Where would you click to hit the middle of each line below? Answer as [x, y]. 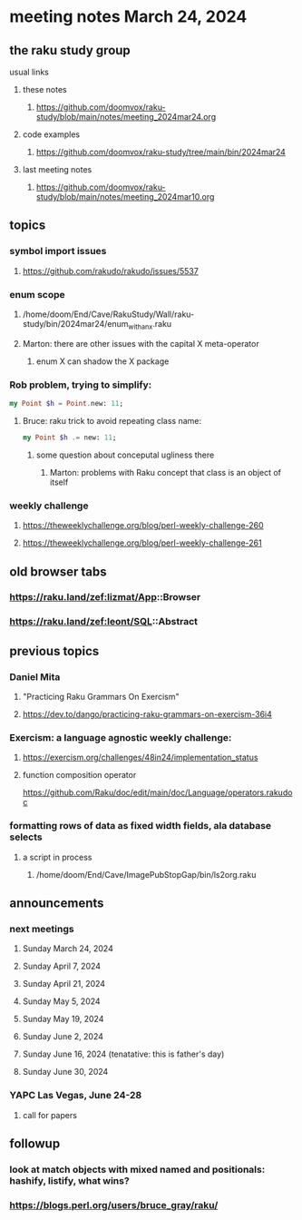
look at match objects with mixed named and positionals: [137, 1169]
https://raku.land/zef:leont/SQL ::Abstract [103, 622]
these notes [44, 89]
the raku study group [70, 50]
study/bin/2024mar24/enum [75, 323]
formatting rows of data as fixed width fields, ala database [141, 826]
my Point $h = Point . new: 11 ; [67, 404]
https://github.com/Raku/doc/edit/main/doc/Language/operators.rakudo [157, 792]
